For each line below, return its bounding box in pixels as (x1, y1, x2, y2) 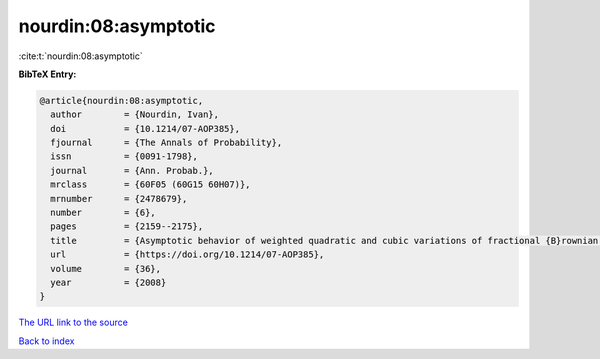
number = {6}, (50, 207, 157, 219)
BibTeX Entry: (18, 68, 77, 80)
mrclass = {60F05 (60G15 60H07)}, (50, 179, 251, 190)
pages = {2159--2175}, (50, 221, 204, 232)
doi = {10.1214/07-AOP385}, (50, 123, 240, 134)
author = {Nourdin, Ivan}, (50, 109, 220, 120)
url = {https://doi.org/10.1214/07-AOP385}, (50, 249, 325, 260)
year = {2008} (50, 277, 167, 288)
